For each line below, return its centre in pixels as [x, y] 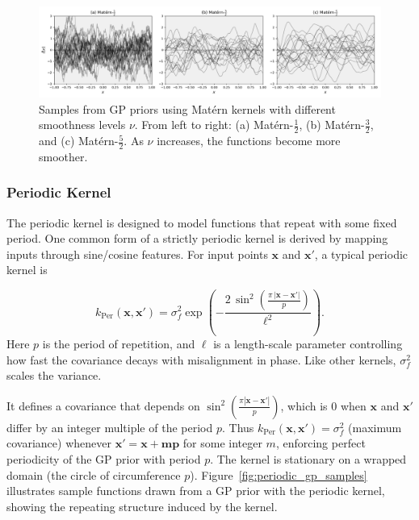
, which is [304, 405]
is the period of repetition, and [119, 343]
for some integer [222, 443]
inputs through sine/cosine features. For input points [137, 254]
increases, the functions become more [249, 141]
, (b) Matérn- [332, 125]
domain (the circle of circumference [94, 474]
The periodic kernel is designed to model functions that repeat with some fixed [202, 222]
